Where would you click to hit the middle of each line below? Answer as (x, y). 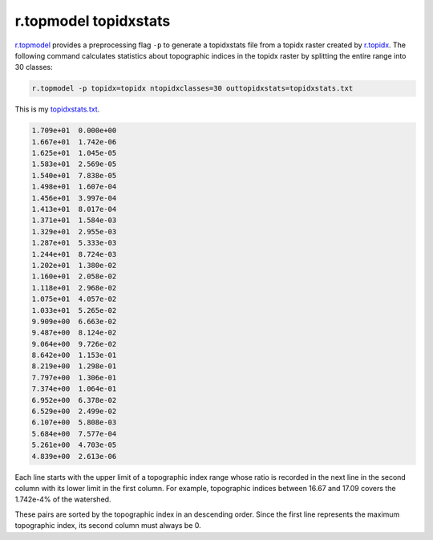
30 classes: (34, 67)
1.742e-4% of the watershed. (63, 499)
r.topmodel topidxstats (93, 21)
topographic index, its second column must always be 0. (108, 526)
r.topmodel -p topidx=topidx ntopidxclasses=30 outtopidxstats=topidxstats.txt (192, 89)
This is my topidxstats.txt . (57, 109)
